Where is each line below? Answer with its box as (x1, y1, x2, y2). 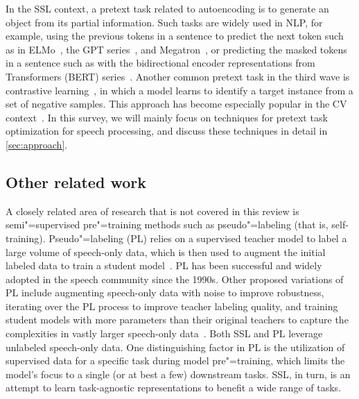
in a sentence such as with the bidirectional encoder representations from (6, 56, 315, 70)
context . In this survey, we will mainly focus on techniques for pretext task (6, 110, 328, 124)
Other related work (6, 171, 146, 192)
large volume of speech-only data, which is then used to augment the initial (6, 244, 326, 259)
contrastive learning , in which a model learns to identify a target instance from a (6, 83, 353, 97)
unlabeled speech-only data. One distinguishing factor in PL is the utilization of (6, 339, 345, 354)
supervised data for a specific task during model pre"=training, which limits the (6, 353, 345, 368)
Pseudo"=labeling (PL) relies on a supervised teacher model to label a (49, 230, 347, 245)
